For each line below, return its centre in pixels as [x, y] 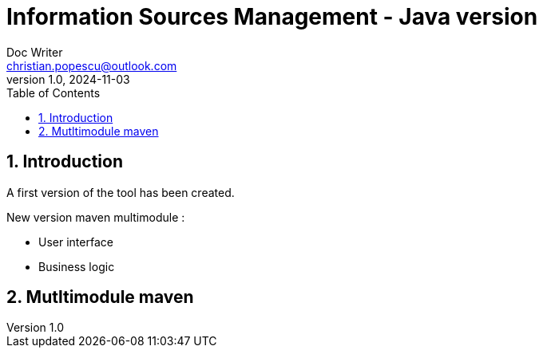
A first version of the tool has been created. [121, 192]
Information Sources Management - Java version [272, 17]
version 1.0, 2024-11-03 [68, 79]
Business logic [77, 266]
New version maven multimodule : [96, 217]
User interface [76, 242]
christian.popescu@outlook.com [92, 65]
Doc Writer [35, 52]
